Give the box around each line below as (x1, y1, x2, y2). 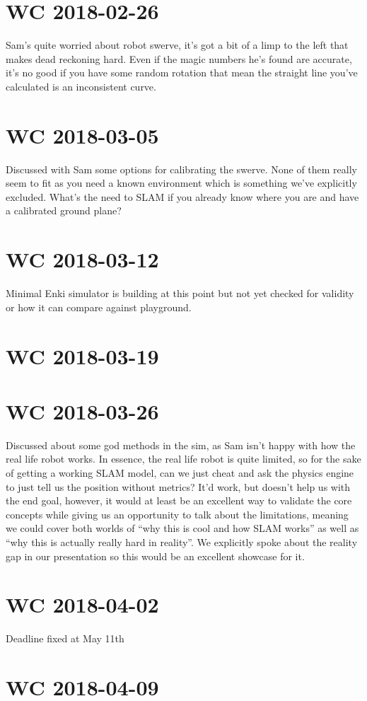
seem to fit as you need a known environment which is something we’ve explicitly (6, 175, 357, 190)
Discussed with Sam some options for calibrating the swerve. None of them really (6, 161, 357, 176)
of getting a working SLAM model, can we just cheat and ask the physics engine (6, 465, 354, 480)
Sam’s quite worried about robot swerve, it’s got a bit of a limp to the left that (6, 37, 349, 52)
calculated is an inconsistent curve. (6, 79, 156, 93)
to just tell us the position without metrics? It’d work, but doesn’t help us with (6, 479, 351, 494)
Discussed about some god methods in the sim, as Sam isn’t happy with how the (6, 437, 356, 452)
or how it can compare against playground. (6, 299, 192, 314)
